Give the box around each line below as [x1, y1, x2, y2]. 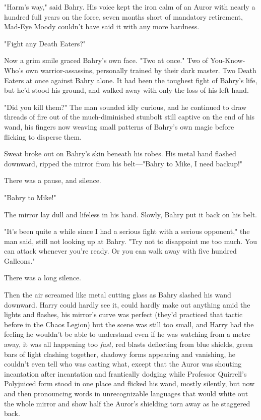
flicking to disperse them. [4, 131, 82, 142]
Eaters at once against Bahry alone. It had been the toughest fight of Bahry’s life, [4, 75, 257, 85]
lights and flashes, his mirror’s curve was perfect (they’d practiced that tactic [4, 309, 243, 320]
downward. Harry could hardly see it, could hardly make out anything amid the [4, 299, 250, 310]
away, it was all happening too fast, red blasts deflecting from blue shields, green [4, 339, 253, 349]
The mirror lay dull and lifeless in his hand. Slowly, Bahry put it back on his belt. [4, 209, 257, 219]
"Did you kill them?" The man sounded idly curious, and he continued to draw [4, 101, 247, 112]
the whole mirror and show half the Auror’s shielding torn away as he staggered [4, 398, 250, 408]
